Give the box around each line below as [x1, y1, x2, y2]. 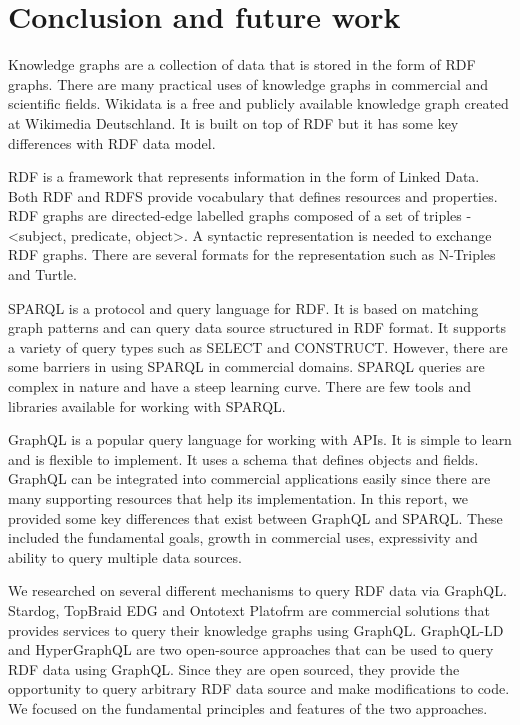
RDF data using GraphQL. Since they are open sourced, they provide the [8, 658, 460, 679]
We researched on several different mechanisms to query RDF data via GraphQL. [8, 580, 507, 601]
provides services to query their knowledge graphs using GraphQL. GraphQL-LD [8, 619, 504, 640]
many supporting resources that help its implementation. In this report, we [8, 488, 468, 508]
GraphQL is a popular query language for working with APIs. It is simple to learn [8, 429, 512, 450]
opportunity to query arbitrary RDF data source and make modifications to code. [8, 678, 510, 699]
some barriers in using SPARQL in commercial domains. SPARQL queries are [8, 356, 485, 377]
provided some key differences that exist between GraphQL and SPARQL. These [8, 507, 503, 528]
